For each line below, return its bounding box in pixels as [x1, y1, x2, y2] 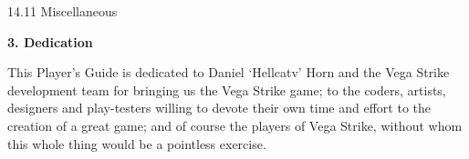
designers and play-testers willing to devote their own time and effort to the [7, 98, 431, 117]
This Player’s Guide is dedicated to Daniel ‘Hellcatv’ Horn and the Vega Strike [7, 63, 450, 82]
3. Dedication [7, 32, 93, 51]
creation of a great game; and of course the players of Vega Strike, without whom [7, 115, 463, 134]
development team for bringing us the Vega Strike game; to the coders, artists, [7, 80, 446, 99]
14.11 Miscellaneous [7, 2, 118, 20]
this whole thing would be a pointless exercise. [7, 134, 266, 153]
